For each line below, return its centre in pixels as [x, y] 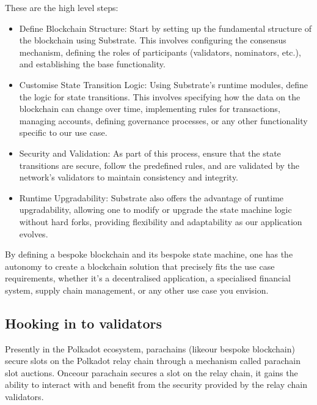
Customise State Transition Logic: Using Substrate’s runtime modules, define [163, 84]
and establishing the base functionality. [92, 64]
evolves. [34, 233]
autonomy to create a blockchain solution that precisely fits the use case [140, 266]
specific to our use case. [63, 132]
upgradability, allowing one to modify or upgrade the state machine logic [155, 210]
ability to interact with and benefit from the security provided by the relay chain [156, 385]
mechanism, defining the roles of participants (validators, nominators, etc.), [160, 52]
